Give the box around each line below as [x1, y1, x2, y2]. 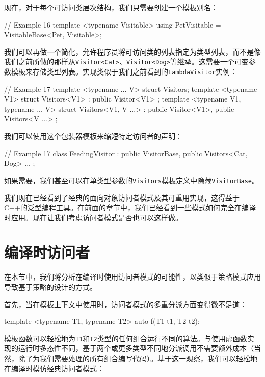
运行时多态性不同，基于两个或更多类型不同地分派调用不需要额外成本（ [18, 343, 254, 354]
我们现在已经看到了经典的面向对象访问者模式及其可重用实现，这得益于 [4, 192, 240, 203]
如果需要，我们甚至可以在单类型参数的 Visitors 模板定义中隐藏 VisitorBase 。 [4, 174, 259, 185]
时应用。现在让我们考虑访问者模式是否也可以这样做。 [4, 212, 182, 222]
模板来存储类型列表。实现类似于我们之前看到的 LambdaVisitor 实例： [11, 66, 237, 77]
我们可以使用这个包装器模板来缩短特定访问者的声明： [4, 131, 182, 141]
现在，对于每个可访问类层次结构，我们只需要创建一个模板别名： [4, 2, 218, 12]
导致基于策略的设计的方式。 [4, 282, 97, 292]
